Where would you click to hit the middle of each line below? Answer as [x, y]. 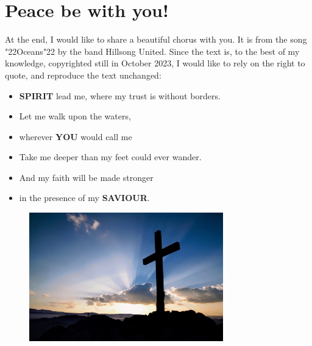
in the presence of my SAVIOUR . [84, 198]
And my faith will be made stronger [86, 177]
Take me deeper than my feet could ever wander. [110, 157]
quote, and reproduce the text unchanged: [83, 75]
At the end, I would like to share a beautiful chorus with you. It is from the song [156, 39]
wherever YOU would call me [76, 136]
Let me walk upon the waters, [75, 116]
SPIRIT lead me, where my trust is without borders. [120, 95]
